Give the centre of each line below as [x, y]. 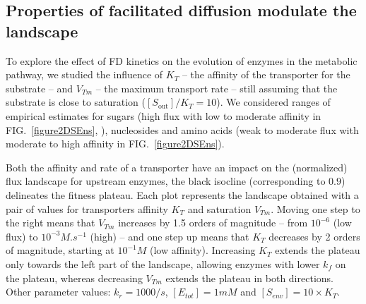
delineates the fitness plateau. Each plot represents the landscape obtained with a [182, 194]
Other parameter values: [58, 292]
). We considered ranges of [273, 102]
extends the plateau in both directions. [249, 278]
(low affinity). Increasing [202, 250]
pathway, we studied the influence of [84, 74]
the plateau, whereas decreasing [74, 278]
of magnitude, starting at [60, 250]
